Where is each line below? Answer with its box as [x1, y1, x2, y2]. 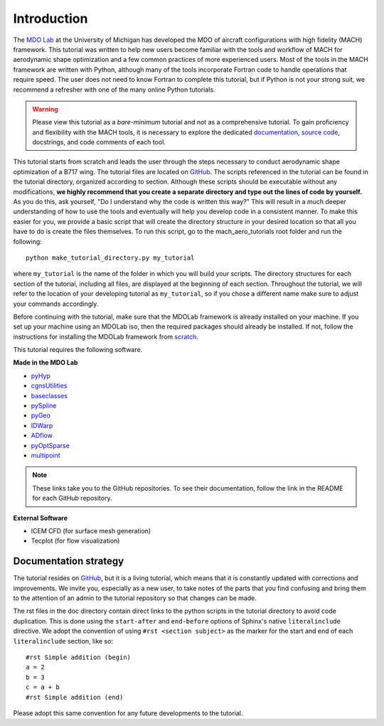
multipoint [31, 452, 60, 459]
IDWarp [31, 421, 53, 429]
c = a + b [26, 683, 60, 691]
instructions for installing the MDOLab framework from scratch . [13, 332, 199, 341]
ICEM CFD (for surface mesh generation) [31, 526, 151, 535]
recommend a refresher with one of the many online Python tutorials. [13, 85, 215, 94]
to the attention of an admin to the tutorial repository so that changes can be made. [13, 594, 257, 602]
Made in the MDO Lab [13, 358, 78, 367]
